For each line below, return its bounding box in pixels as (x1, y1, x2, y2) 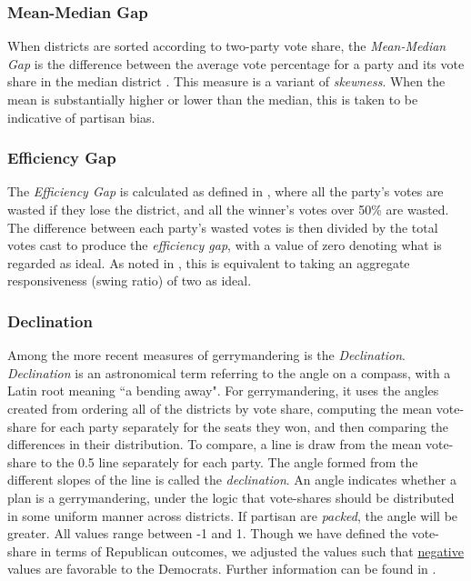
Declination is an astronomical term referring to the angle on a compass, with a (7, 363, 451, 382)
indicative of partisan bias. (7, 107, 155, 126)
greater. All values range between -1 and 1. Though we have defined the (7, 524, 407, 543)
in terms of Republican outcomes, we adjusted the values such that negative (40, 541, 464, 560)
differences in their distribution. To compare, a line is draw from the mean (7, 435, 422, 454)
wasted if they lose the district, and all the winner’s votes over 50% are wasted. (7, 200, 449, 218)
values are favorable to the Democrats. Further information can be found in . (7, 559, 436, 578)
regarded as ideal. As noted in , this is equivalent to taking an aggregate (7, 253, 410, 272)
